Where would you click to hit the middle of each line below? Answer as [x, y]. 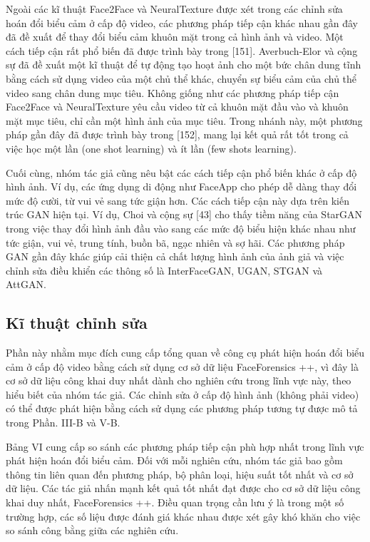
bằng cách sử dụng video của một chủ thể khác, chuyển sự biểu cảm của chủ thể [181, 78]
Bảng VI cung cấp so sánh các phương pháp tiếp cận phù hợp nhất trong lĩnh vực [185, 446]
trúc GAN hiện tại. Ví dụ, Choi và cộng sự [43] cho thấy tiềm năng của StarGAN [184, 214]
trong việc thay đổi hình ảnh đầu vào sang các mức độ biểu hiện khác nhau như [181, 228]
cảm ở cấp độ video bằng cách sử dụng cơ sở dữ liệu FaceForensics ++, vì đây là [182, 366]
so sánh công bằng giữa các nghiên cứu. [92, 530]
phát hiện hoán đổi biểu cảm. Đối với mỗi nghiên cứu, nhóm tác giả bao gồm [174, 460]
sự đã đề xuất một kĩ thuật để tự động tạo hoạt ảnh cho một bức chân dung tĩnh [184, 65]
